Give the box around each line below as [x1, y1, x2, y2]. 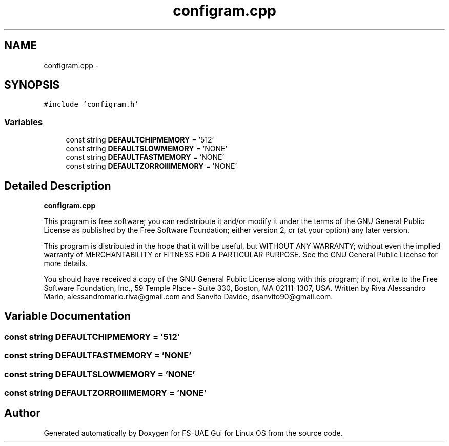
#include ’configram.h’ [44, 100, 139, 109]
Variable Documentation [4, 310, 131, 323]
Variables [4, 116, 43, 127]
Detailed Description [4, 179, 111, 192]
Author [4, 407, 40, 420]
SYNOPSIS [4, 78, 60, 92]
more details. [44, 259, 88, 268]
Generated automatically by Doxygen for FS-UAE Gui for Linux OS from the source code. [44, 428, 343, 437]
